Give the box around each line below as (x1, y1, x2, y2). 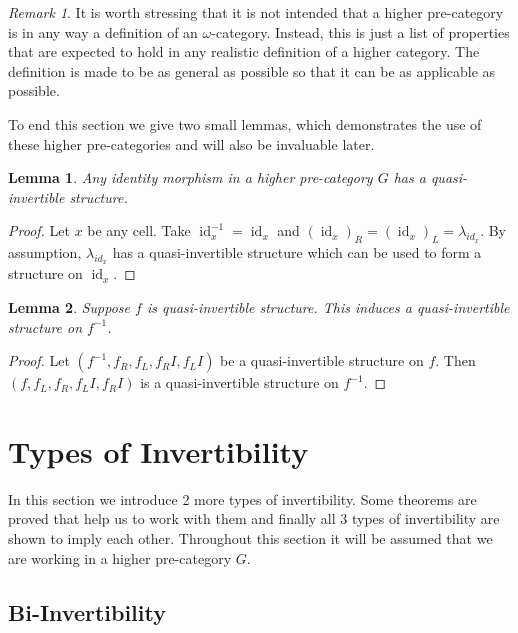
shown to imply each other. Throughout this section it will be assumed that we (8, 528, 493, 549)
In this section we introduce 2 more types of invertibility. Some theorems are (8, 488, 477, 509)
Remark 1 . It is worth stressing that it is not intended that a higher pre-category (8, 2, 504, 22)
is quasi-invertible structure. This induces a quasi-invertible (146, 296, 510, 317)
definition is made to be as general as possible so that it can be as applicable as (8, 60, 496, 81)
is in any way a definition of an (8, 21, 198, 42)
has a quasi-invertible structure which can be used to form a (112, 242, 482, 263)
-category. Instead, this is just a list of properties (211, 21, 510, 42)
